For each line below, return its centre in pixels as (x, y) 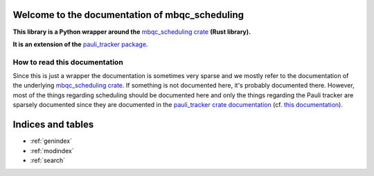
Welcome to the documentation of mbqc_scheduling (128, 15)
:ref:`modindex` (52, 150)
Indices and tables (53, 125)
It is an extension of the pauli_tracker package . (80, 44)
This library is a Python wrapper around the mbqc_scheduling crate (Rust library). (132, 32)
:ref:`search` (48, 160)
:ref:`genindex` (51, 141)
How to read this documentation (68, 62)
